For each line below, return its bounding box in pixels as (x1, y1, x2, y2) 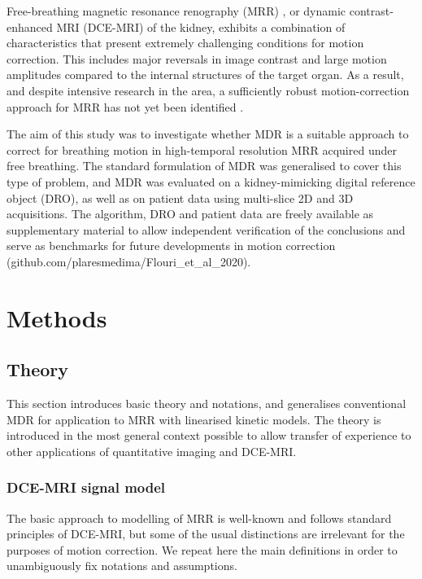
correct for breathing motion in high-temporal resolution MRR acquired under (7, 141, 397, 158)
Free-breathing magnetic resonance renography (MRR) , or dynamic (7, 2, 346, 19)
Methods (7, 300, 107, 334)
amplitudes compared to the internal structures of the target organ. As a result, (7, 66, 404, 83)
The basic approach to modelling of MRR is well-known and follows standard (7, 509, 392, 526)
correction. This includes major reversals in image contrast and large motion (7, 50, 387, 67)
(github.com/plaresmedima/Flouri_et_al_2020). (7, 252, 251, 270)
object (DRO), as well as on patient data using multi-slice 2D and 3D (7, 189, 354, 206)
